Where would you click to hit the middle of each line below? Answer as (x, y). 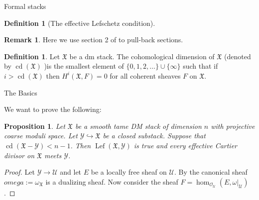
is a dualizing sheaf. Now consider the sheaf (112, 181)
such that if (200, 66)
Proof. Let (19, 172)
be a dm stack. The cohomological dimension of (142, 56)
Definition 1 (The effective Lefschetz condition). (80, 23)
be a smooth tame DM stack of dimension (138, 126)
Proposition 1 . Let (35, 126)
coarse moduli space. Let (41, 136)
